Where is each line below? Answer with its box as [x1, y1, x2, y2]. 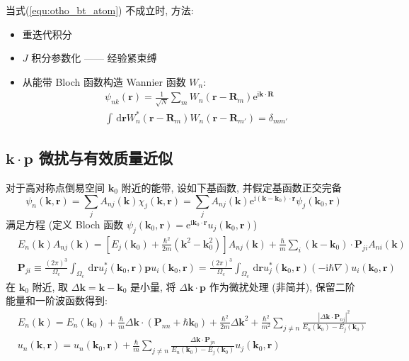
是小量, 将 [130, 279, 176, 294]
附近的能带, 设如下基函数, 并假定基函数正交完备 [121, 179, 342, 194]
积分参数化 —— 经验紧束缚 [31, 50, 157, 65]
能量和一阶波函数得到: [6, 293, 108, 308]
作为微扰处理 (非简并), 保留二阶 [209, 279, 355, 294]
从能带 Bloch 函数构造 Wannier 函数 [22, 74, 186, 89]
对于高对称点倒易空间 [6, 179, 105, 194]
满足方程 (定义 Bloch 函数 [6, 216, 124, 231]
